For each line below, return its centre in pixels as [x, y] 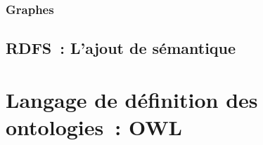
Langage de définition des [132, 99]
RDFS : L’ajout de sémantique [121, 48]
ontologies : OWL [94, 127]
